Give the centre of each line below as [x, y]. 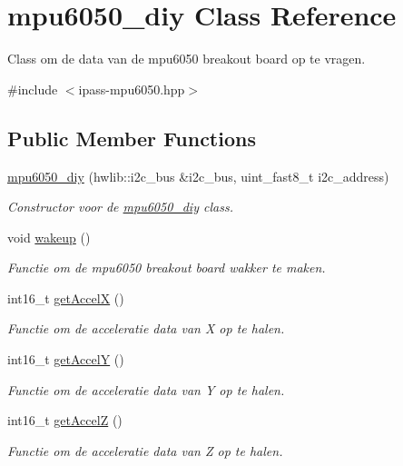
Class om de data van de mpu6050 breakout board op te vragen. [187, 59]
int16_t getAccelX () [66, 297]
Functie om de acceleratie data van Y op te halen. [146, 389]
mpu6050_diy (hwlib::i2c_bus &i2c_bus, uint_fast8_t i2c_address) [198, 176]
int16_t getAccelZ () [65, 420]
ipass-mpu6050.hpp [132, 89]
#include [33, 89]
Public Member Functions [132, 138]
